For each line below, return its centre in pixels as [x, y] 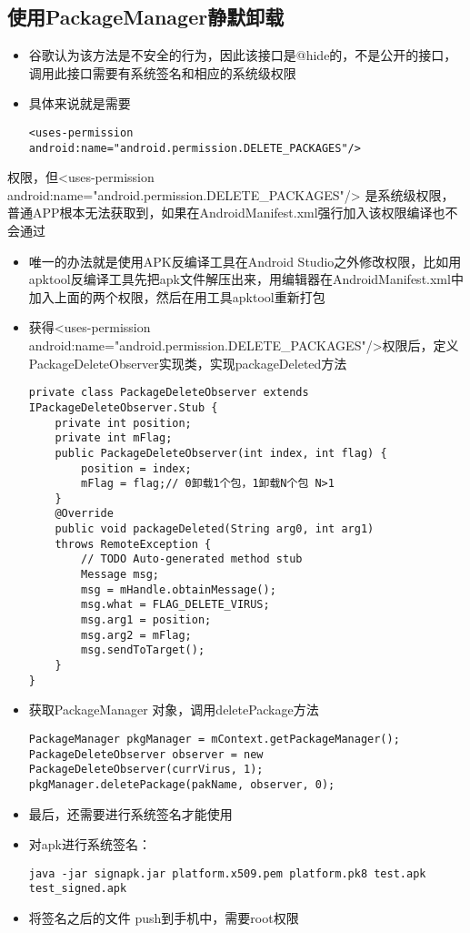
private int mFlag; [114, 438]
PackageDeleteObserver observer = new [146, 754]
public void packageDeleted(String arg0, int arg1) [215, 529]
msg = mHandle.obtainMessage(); [179, 589]
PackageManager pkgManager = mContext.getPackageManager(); [214, 739]
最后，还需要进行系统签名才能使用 [130, 813]
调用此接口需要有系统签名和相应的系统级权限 [162, 72]
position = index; [136, 468]
